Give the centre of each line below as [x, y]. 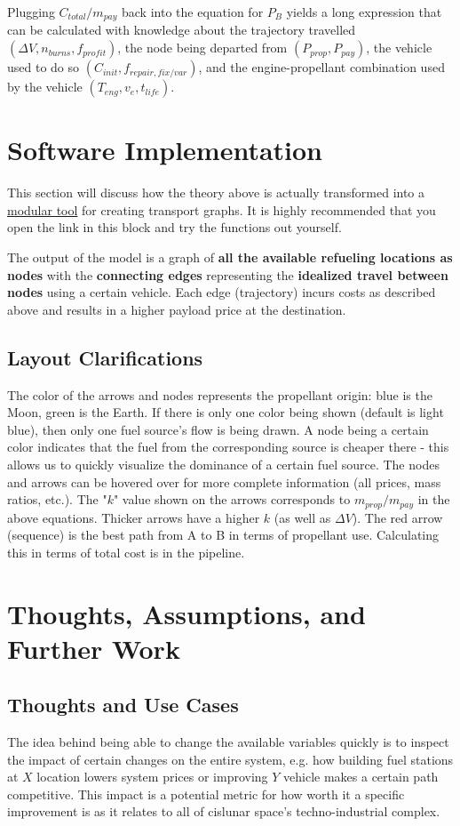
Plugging [31, 12]
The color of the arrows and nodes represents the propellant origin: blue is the [220, 394]
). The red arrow [397, 517]
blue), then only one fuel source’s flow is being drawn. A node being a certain [218, 429]
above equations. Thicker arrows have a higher [134, 517]
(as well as [302, 517]
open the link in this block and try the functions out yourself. [174, 227]
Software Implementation [165, 150]
